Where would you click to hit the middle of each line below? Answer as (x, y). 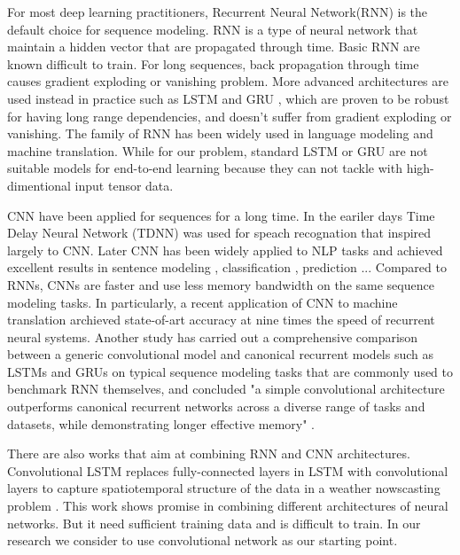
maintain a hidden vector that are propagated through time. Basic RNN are (214, 47)
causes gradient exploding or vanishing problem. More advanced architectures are (228, 81)
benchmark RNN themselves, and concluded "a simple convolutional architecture (226, 389)
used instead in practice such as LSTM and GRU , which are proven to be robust (228, 98)
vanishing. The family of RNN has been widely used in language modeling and (220, 133)
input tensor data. (124, 185)
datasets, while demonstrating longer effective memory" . (161, 423)
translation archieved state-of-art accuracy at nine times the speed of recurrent (221, 320)
